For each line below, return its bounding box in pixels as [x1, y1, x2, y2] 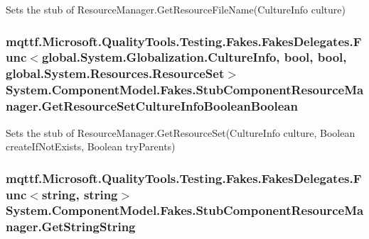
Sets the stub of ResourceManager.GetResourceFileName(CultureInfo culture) [6, 2, 346, 16]
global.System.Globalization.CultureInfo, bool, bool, [41, 48, 347, 66]
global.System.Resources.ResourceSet [6, 65, 225, 82]
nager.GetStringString [6, 218, 136, 235]
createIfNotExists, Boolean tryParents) [6, 139, 176, 154]
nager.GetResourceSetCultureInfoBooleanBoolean [6, 97, 298, 115]
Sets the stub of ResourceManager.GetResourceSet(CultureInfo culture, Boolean [6, 125, 355, 140]
